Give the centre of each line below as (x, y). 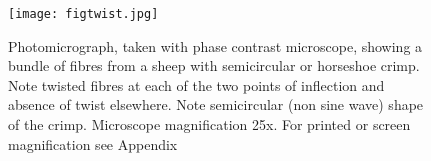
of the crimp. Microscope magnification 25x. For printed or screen (209, 124)
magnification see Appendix (93, 143)
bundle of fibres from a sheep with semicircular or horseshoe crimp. (214, 65)
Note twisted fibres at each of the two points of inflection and (196, 84)
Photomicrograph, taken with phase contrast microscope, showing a (215, 45)
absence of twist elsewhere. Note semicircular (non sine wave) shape (216, 104)
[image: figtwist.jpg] (83, 14)
